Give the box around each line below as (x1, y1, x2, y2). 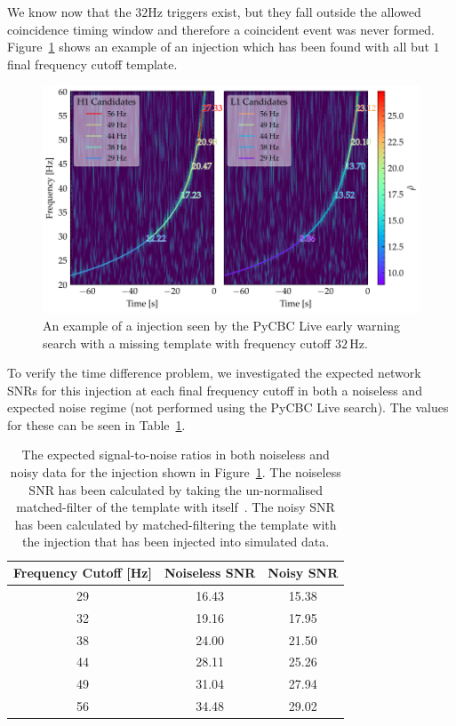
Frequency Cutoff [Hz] (13, 563, 152, 582)
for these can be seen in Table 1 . (7, 415, 186, 434)
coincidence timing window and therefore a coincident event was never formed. (7, 20, 435, 38)
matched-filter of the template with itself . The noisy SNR (16, 498, 335, 516)
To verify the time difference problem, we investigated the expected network (7, 363, 421, 382)
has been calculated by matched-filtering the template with (14, 515, 337, 533)
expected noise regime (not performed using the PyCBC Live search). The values (7, 398, 449, 417)
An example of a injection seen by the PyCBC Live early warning (43, 315, 401, 334)
